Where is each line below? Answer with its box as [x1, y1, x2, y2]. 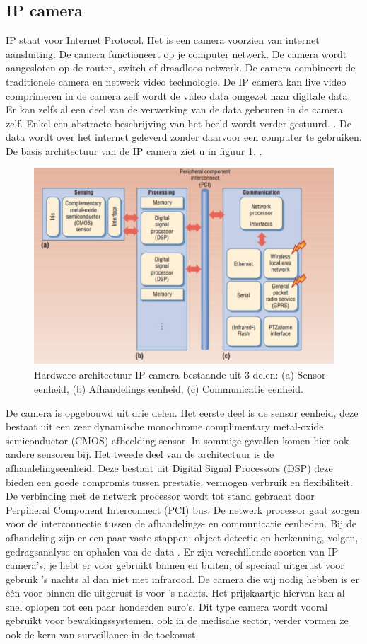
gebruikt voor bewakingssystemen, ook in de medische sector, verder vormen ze [6, 613, 349, 628]
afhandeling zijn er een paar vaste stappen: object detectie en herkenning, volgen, [6, 529, 359, 544]
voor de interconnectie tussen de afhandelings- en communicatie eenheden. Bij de [6, 516, 356, 531]
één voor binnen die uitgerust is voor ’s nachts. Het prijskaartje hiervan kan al [6, 585, 345, 600]
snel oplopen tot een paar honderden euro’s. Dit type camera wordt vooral [6, 599, 328, 614]
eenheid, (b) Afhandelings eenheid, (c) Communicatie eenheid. [34, 381, 303, 396]
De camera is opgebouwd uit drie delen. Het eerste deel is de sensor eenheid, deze [6, 405, 359, 420]
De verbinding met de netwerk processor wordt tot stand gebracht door [6, 488, 315, 503]
